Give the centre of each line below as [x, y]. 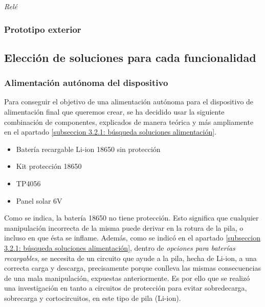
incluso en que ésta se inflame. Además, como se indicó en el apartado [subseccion [132, 238]
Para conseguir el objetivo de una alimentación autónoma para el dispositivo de [129, 102]
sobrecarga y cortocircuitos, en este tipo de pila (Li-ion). [93, 298]
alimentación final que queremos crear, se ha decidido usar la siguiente [114, 112]
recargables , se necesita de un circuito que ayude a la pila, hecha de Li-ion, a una [130, 258]
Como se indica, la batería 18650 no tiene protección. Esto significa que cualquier [131, 218]
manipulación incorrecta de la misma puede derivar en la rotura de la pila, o [124, 227]
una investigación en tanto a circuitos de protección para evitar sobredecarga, [126, 288]
